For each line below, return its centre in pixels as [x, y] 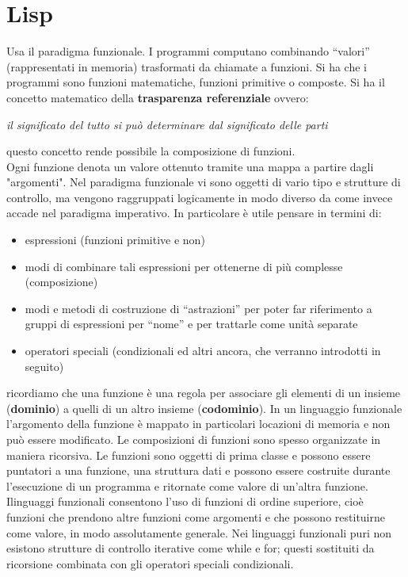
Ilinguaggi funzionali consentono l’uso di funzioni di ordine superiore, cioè [185, 501]
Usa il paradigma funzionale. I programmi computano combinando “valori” [188, 51]
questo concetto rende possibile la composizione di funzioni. [151, 151]
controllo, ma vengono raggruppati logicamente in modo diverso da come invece [200, 197]
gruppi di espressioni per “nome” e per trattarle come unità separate [191, 324]
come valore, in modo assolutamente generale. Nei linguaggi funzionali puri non [199, 532]
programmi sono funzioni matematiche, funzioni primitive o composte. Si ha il [196, 82]
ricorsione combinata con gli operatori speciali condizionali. [150, 563]
